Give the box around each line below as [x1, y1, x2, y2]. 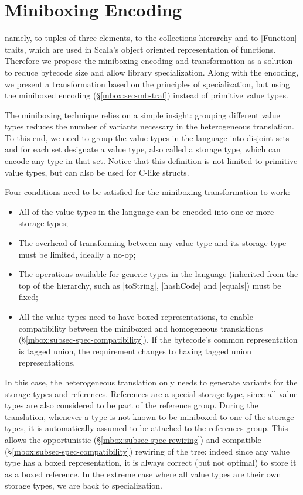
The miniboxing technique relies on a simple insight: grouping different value [5, 108, 280, 121]
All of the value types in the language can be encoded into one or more [18, 205, 274, 217]
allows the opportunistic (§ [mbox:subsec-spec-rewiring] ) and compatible [5, 433, 261, 445]
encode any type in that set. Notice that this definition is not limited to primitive [5, 155, 298, 167]
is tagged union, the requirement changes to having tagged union [18, 344, 252, 357]
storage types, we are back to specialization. [5, 479, 162, 491]
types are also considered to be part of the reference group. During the [5, 399, 258, 411]
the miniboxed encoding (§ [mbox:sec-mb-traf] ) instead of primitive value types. [5, 89, 288, 101]
